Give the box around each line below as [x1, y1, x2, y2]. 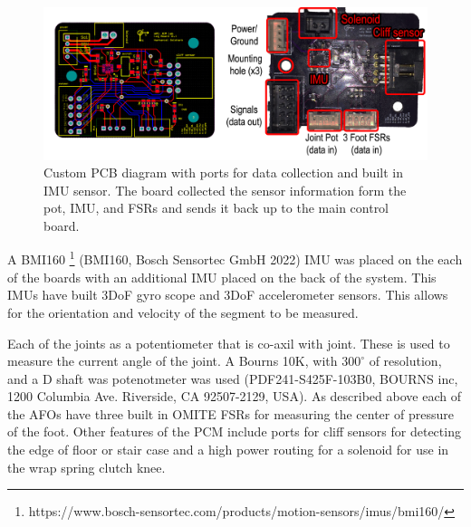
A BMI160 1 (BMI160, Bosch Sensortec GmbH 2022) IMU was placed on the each [7, 247, 463, 269]
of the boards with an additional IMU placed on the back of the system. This [7, 267, 437, 286]
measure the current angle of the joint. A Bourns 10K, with [7, 351, 338, 370]
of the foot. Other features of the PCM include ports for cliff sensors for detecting [7, 422, 461, 441]
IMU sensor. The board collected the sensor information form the [43, 180, 407, 199]
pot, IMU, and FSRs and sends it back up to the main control [43, 198, 389, 217]
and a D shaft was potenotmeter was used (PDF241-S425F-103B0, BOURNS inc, [7, 369, 458, 388]
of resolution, [369, 351, 442, 370]
